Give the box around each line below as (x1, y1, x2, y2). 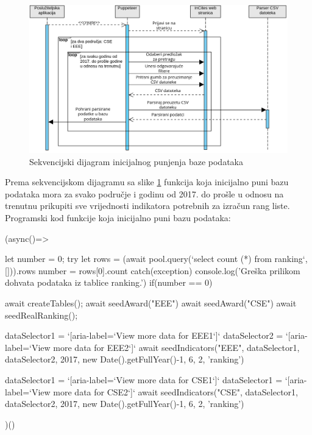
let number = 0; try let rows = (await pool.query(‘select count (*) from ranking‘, (5, 252, 308, 265)
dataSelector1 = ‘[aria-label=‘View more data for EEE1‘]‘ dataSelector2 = (5, 329, 283, 342)
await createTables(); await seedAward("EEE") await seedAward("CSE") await (5, 296, 297, 309)
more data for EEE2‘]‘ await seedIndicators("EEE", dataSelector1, (53, 341, 300, 353)
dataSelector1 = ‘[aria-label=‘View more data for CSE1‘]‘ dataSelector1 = (5, 373, 283, 386)
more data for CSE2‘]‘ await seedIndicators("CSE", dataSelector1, (53, 385, 298, 398)
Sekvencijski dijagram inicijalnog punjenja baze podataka (29, 155, 243, 168)
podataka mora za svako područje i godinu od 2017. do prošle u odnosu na (5, 187, 284, 200)
